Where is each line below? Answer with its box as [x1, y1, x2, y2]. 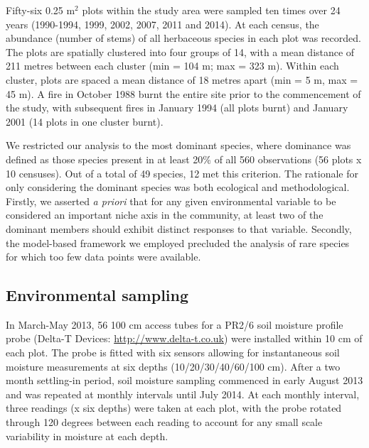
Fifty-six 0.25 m [6, 3, 75, 17]
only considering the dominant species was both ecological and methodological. [6, 180, 350, 195]
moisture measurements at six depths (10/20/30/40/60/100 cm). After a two [6, 359, 341, 373]
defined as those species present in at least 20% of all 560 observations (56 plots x [6, 151, 362, 166]
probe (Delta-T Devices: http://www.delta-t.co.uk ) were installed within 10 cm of [6, 331, 363, 346]
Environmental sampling [6, 284, 189, 306]
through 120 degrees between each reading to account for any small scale [6, 415, 323, 430]
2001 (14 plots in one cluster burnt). [6, 114, 164, 129]
